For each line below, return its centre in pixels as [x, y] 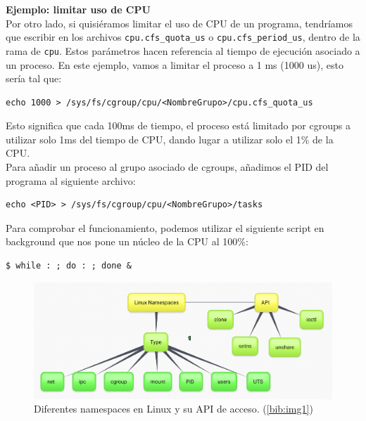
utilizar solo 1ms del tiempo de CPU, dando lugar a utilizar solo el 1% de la [170, 139]
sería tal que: [34, 78]
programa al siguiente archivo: [71, 180]
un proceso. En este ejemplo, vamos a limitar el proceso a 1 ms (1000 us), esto [175, 64]
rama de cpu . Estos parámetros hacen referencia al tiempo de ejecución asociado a [183, 50]
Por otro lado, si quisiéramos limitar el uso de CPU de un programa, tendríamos [179, 23]
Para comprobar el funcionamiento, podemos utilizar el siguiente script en [165, 227]
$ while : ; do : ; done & [69, 266]
